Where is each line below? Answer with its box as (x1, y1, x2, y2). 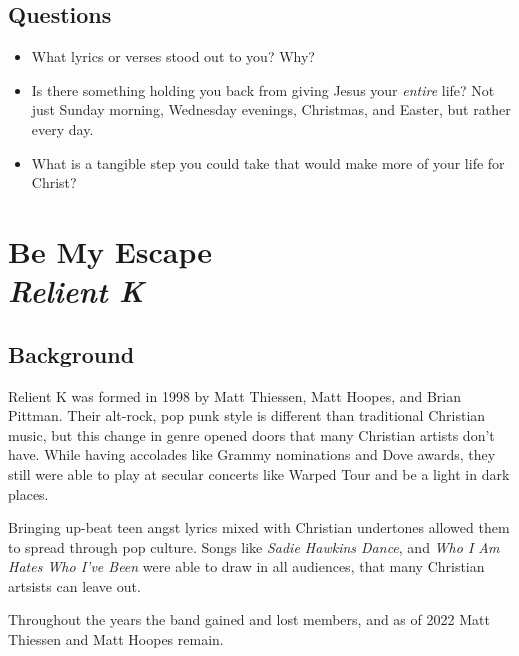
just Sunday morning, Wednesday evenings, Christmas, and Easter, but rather (31, 99, 511, 120)
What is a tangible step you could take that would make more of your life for (31, 152, 505, 173)
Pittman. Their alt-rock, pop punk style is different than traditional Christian (8, 405, 486, 426)
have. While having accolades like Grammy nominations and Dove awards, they (8, 444, 496, 465)
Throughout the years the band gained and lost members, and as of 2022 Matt (8, 609, 490, 630)
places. (8, 483, 49, 504)
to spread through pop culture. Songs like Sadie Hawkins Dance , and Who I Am (8, 536, 500, 557)
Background (8, 338, 135, 369)
